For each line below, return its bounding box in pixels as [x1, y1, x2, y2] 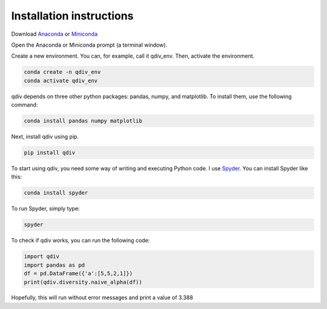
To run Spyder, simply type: [11, 205, 80, 212]
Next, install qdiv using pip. [11, 133, 79, 141]
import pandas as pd [24, 261, 85, 268]
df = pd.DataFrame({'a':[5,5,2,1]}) [24, 270, 133, 277]
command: [11, 101, 38, 108]
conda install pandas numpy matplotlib [24, 118, 142, 124]
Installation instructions [11, 9, 134, 22]
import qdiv [24, 253, 60, 260]
